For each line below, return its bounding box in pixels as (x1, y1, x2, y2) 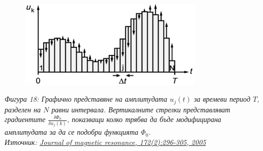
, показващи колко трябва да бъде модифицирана (67, 114, 221, 125)
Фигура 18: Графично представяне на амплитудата (5, 94, 167, 104)
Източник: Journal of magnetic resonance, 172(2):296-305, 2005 (5, 136, 206, 147)
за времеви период (194, 94, 251, 104)
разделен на (5, 104, 41, 114)
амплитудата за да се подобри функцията (5, 127, 138, 137)
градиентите (5, 114, 46, 125)
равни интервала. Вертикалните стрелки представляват (51, 104, 230, 114)
